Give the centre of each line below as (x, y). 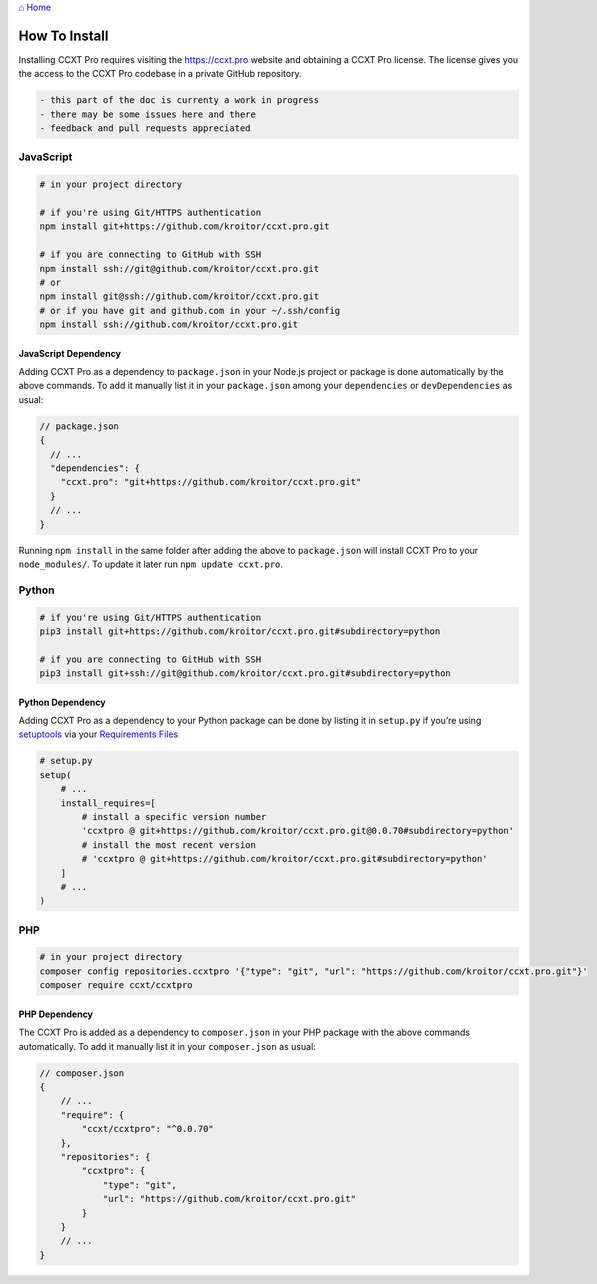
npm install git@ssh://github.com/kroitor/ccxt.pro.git (179, 296)
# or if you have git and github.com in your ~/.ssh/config (190, 310)
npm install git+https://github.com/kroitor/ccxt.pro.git (184, 226)
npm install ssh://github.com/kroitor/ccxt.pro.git (169, 324)
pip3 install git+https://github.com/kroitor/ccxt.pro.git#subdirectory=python (240, 631)
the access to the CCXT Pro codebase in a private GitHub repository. (160, 74)
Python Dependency (62, 702)
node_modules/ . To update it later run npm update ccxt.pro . (151, 564)
